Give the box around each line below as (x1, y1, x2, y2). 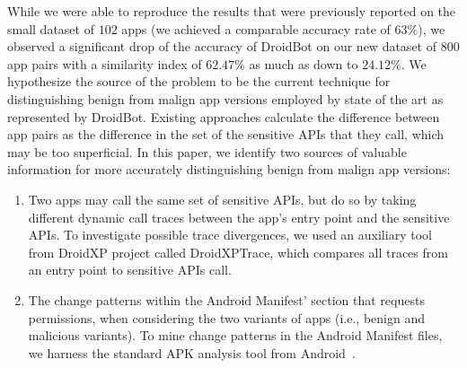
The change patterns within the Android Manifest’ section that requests (28, 290, 425, 309)
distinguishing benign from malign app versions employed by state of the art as (7, 89, 444, 108)
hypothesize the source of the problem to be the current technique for (7, 72, 391, 91)
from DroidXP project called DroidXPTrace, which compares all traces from (28, 242, 448, 261)
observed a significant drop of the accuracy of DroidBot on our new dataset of (7, 37, 436, 56)
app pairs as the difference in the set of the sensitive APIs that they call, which (7, 125, 445, 144)
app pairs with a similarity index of (7, 54, 202, 73)
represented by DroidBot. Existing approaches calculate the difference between (7, 107, 440, 126)
